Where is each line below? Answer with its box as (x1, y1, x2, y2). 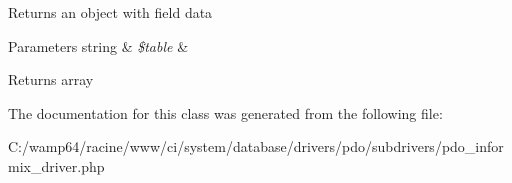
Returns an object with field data (8, 2, 213, 22)
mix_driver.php (8, 155, 105, 176)
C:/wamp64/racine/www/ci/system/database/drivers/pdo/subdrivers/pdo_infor (8, 136, 504, 157)
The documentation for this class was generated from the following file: (8, 102, 443, 123)
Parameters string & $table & (8, 35, 189, 56)
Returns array (8, 69, 94, 90)
